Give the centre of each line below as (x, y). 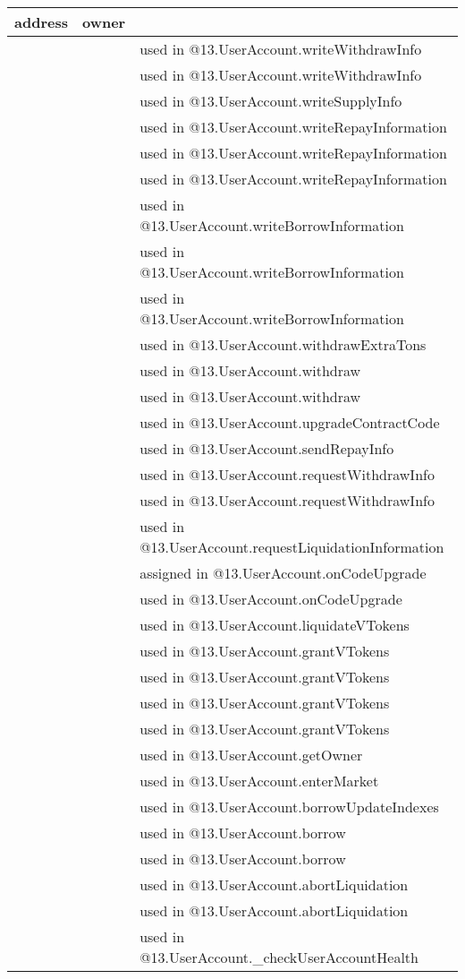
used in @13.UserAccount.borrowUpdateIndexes (289, 807)
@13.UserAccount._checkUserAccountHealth (279, 957)
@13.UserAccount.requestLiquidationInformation (292, 547)
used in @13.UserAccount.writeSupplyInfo (271, 101)
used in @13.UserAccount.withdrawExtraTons (283, 344)
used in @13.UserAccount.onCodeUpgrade (271, 599)
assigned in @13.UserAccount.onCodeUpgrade (283, 573)
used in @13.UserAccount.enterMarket (259, 781)
